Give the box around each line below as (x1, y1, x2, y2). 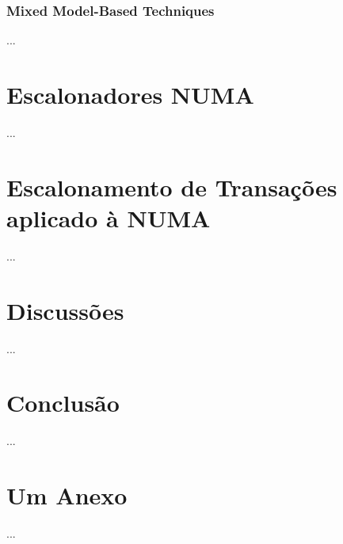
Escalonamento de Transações (6, 170, 337, 203)
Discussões (6, 294, 124, 326)
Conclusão (6, 386, 120, 419)
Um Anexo (6, 479, 128, 512)
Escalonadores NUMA (6, 78, 254, 110)
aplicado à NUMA (6, 201, 211, 234)
